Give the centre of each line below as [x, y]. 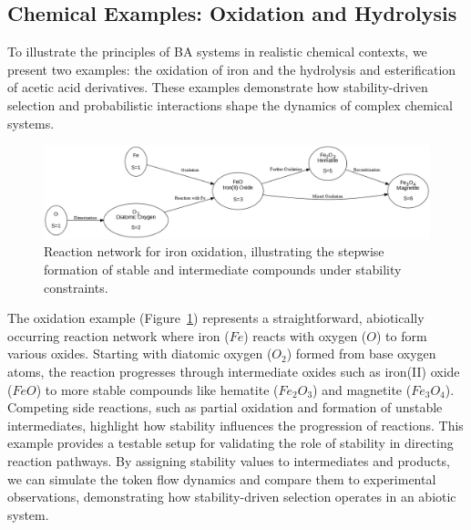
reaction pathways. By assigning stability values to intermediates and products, [229, 460]
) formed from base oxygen [361, 353]
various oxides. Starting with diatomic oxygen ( [140, 353]
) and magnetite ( [362, 389]
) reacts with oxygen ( [305, 335]
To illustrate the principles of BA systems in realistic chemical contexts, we [217, 52]
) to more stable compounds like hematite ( [157, 389]
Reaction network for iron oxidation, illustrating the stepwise [214, 251]
